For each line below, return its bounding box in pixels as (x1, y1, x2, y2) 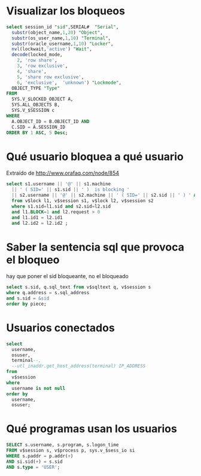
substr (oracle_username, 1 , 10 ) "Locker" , (11, 41, 114, 47)
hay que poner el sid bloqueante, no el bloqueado (6, 273, 129, 280)
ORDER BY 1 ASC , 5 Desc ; (6, 130, 68, 136)
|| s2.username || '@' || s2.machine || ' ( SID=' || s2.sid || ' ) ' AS (11, 193, 199, 199)
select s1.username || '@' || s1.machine (6, 181, 111, 187)
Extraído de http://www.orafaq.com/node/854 (6, 169, 120, 177)
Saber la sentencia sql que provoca (6, 240, 184, 254)
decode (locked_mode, (11, 52, 63, 58)
